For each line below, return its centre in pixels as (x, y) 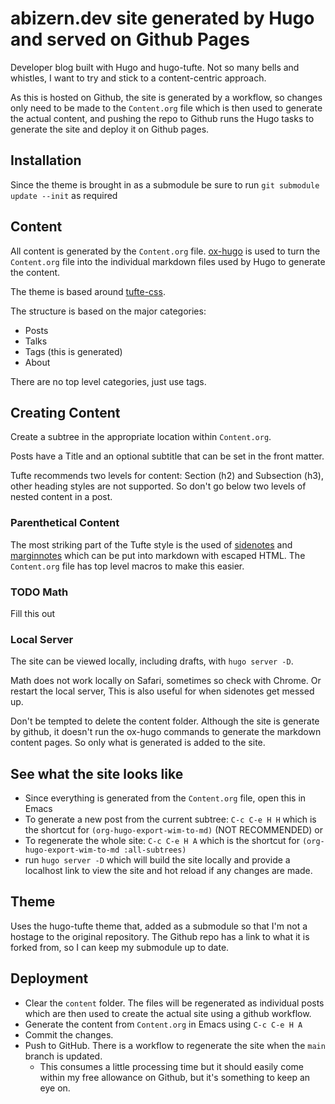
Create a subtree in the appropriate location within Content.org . (141, 437)
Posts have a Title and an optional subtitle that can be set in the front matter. (167, 456)
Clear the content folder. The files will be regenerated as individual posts (174, 1003)
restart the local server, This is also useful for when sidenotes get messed (162, 691)
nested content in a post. (61, 497)
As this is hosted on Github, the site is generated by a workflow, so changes (166, 97)
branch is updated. (63, 1056)
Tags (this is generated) (73, 351)
